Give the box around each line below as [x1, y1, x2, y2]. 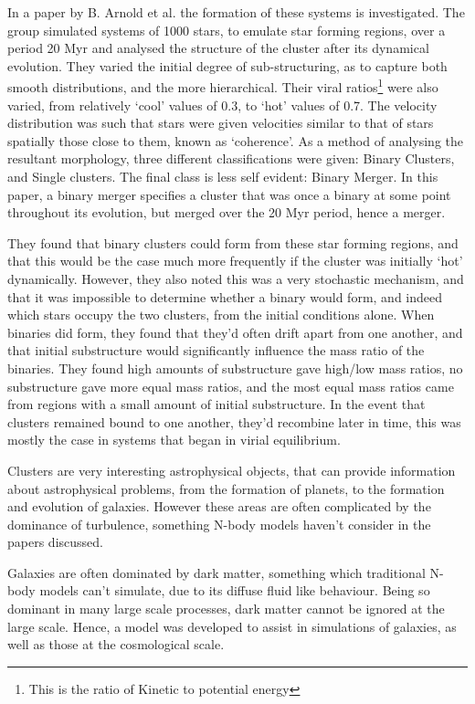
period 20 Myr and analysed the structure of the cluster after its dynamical [7, 38, 429, 58]
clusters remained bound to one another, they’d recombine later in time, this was [7, 412, 461, 431]
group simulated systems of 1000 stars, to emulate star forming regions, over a [7, 20, 446, 39]
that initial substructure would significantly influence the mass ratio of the [7, 341, 425, 360]
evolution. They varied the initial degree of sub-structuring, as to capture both [7, 56, 448, 75]
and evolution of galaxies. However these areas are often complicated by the [7, 497, 431, 516]
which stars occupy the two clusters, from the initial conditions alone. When [7, 305, 435, 324]
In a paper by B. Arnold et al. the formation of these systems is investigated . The [7, 3, 465, 21]
